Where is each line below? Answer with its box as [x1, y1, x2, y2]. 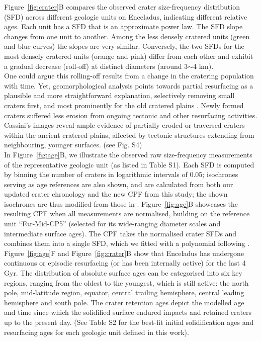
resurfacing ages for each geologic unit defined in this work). [4, 326, 189, 337]
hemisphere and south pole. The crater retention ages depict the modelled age [4, 297, 244, 307]
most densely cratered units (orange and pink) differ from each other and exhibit [4, 50, 253, 61]
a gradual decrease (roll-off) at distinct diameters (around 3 [4, 60, 188, 71]
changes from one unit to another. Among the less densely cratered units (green [4, 31, 250, 41]
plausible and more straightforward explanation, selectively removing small [4, 90, 235, 101]
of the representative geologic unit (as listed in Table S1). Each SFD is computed [4, 159, 254, 169]
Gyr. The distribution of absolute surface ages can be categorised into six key [4, 268, 242, 278]
